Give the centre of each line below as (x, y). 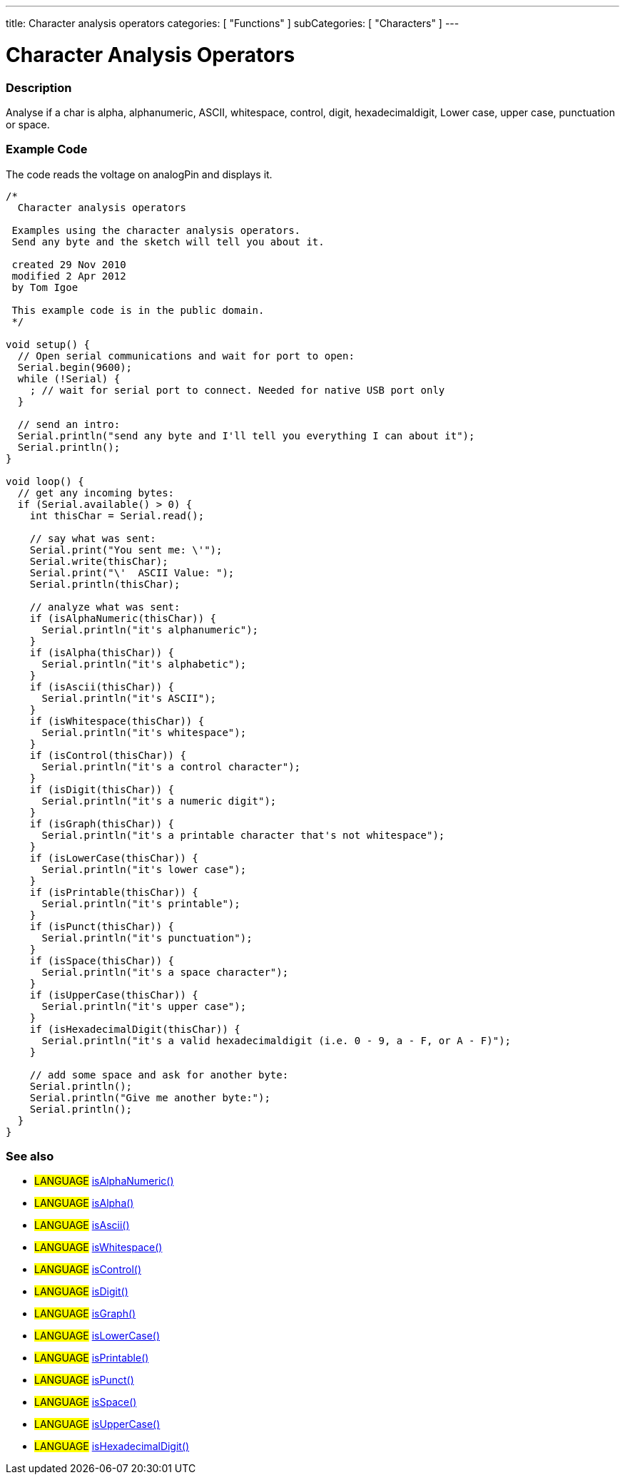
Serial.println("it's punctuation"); (147, 938)
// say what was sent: (93, 538)
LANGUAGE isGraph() (85, 1314)
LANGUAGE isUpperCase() (97, 1424)
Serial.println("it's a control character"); (171, 766)
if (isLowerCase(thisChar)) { (114, 858)
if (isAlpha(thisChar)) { (102, 652)
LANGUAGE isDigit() (81, 1292)
